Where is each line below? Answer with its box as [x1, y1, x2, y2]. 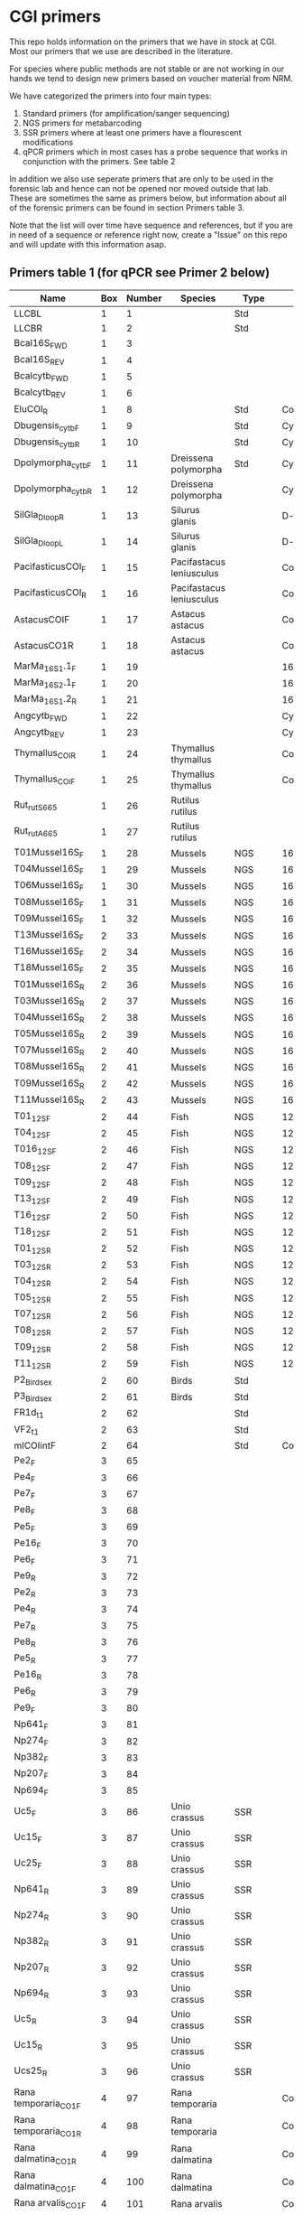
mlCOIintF [14, 1439, 57, 1452]
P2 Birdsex [14, 1373, 52, 1388]
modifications [22, 136, 74, 147]
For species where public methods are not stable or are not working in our [9, 63, 285, 74]
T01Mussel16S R [14, 977, 85, 992]
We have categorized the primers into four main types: [9, 90, 212, 101]
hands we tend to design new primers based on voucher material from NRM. [9, 72, 293, 83]
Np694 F [14, 1783, 49, 1798]
